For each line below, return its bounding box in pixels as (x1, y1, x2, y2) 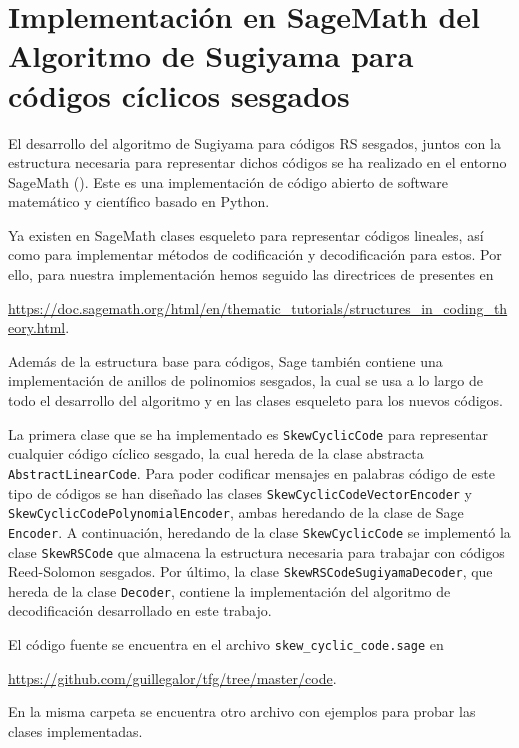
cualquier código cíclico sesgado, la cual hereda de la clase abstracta (8, 443, 424, 464)
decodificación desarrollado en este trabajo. (8, 600, 272, 621)
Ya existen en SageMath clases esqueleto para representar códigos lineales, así (8, 224, 484, 245)
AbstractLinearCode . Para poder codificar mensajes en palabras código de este (8, 462, 495, 483)
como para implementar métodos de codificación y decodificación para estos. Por (8, 244, 502, 265)
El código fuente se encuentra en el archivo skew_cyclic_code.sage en (8, 634, 444, 655)
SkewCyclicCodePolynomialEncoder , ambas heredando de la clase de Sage (8, 502, 464, 523)
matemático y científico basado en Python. (8, 191, 270, 212)
